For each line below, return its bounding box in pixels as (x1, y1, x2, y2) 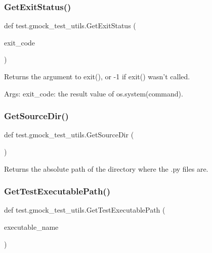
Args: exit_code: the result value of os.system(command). (4, 88, 183, 98)
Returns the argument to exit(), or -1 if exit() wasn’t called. (4, 71, 190, 81)
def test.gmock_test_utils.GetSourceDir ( (4, 129, 134, 140)
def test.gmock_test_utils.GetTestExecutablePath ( (4, 205, 165, 215)
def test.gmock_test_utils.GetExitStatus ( (4, 20, 136, 31)
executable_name (4, 222, 59, 232)
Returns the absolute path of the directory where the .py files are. (4, 163, 208, 174)
